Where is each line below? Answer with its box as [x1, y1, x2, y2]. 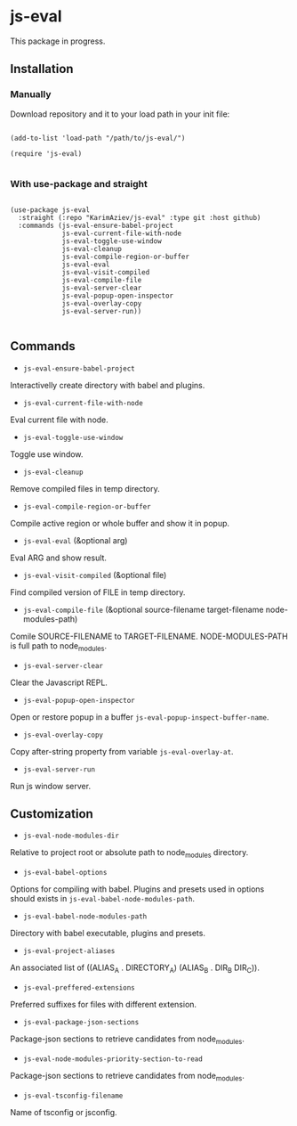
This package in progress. [10, 36, 106, 46]
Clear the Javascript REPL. [10, 677, 108, 688]
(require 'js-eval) [10, 149, 83, 158]
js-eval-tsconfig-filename [22, 1091, 124, 1100]
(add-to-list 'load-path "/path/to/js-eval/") [10, 134, 186, 143]
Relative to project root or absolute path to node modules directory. [10, 847, 249, 861]
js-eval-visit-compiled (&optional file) [22, 569, 167, 580]
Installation [10, 61, 74, 77]
